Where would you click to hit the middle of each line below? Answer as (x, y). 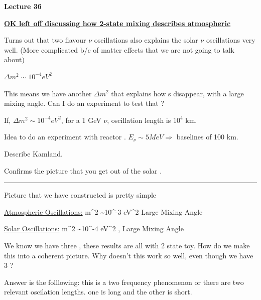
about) (14, 59)
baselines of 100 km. (207, 137)
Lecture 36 (23, 6)
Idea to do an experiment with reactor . (65, 137)
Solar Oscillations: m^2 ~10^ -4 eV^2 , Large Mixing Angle (94, 229)
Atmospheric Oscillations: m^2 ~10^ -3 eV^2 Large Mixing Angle (103, 211)
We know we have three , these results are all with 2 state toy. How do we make (127, 245)
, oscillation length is (139, 120)
